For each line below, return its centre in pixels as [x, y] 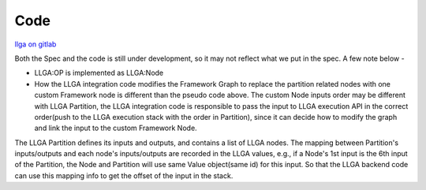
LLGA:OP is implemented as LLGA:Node [99, 73]
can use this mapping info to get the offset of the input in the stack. [124, 175]
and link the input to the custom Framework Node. [116, 128]
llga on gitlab [35, 44]
